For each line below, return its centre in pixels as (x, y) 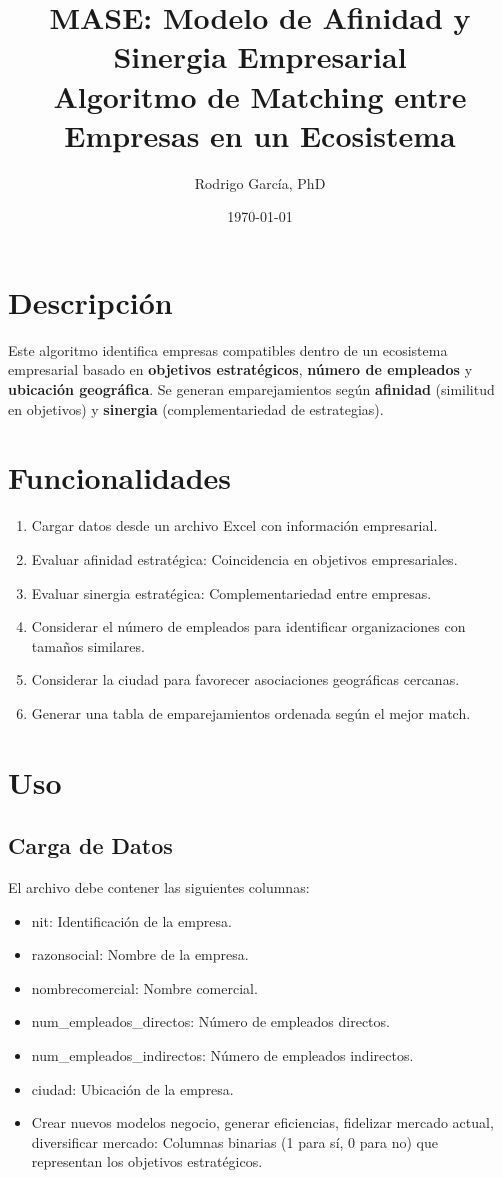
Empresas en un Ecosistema (260, 134)
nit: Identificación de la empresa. (131, 920)
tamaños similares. (88, 645)
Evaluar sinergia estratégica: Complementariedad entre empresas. (231, 592)
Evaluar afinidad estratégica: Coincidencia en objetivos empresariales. (244, 558)
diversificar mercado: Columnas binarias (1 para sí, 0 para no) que (234, 1141)
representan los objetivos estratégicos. (147, 1161)
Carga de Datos (90, 845)
